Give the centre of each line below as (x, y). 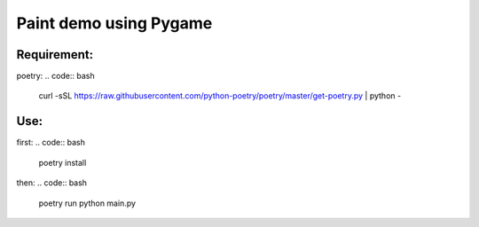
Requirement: (55, 55)
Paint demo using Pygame (114, 23)
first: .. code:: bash (51, 143)
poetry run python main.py (87, 203)
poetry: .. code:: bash (55, 76)
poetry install (63, 162)
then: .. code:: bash (52, 183)
